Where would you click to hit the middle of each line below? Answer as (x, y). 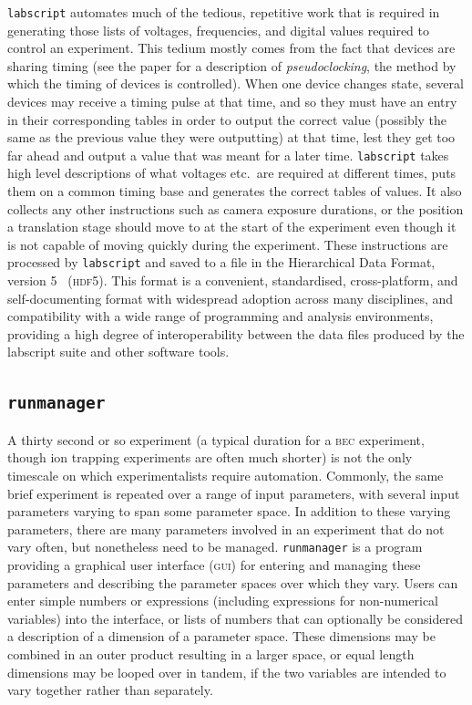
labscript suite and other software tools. (118, 352)
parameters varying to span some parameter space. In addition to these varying (229, 511)
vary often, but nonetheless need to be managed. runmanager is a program (215, 547)
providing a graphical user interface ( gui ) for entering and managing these (214, 565)
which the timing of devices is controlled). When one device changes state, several (236, 83)
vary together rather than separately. (110, 690)
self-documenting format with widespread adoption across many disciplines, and (231, 298)
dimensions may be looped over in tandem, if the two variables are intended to (227, 672)
